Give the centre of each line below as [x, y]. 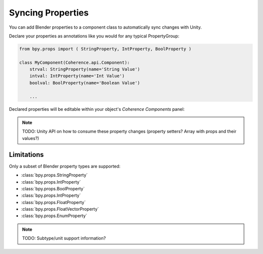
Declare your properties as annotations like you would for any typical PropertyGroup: [94, 36]
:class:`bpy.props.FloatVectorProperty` [60, 209]
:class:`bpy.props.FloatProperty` [54, 202]
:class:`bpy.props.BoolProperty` [53, 188]
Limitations [26, 155]
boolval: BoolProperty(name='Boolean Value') [85, 83]
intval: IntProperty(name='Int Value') [77, 76]
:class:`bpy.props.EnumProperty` [54, 216]
